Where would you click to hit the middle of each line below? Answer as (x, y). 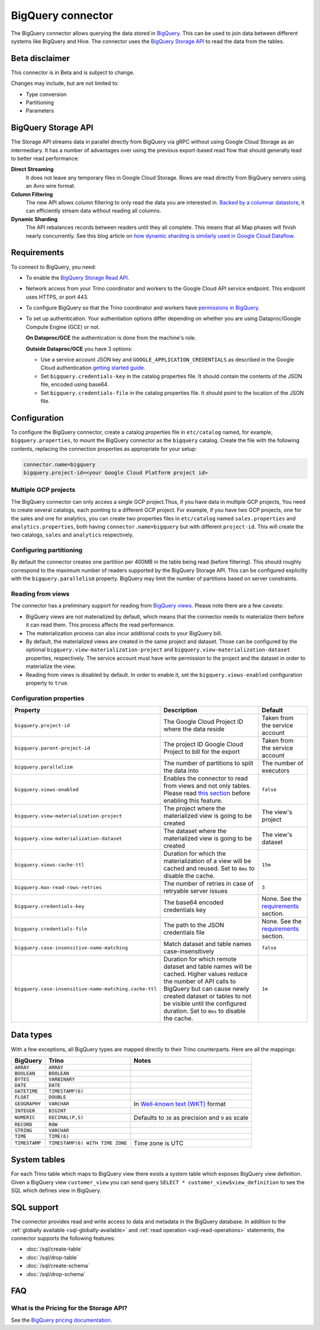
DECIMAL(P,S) (66, 1118)
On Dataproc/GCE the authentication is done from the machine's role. (111, 338)
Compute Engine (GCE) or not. (63, 327)
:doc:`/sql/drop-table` (52, 1257)
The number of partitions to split (208, 763)
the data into (181, 770)
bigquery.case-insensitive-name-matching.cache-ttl (86, 989)
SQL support (35, 1208)
